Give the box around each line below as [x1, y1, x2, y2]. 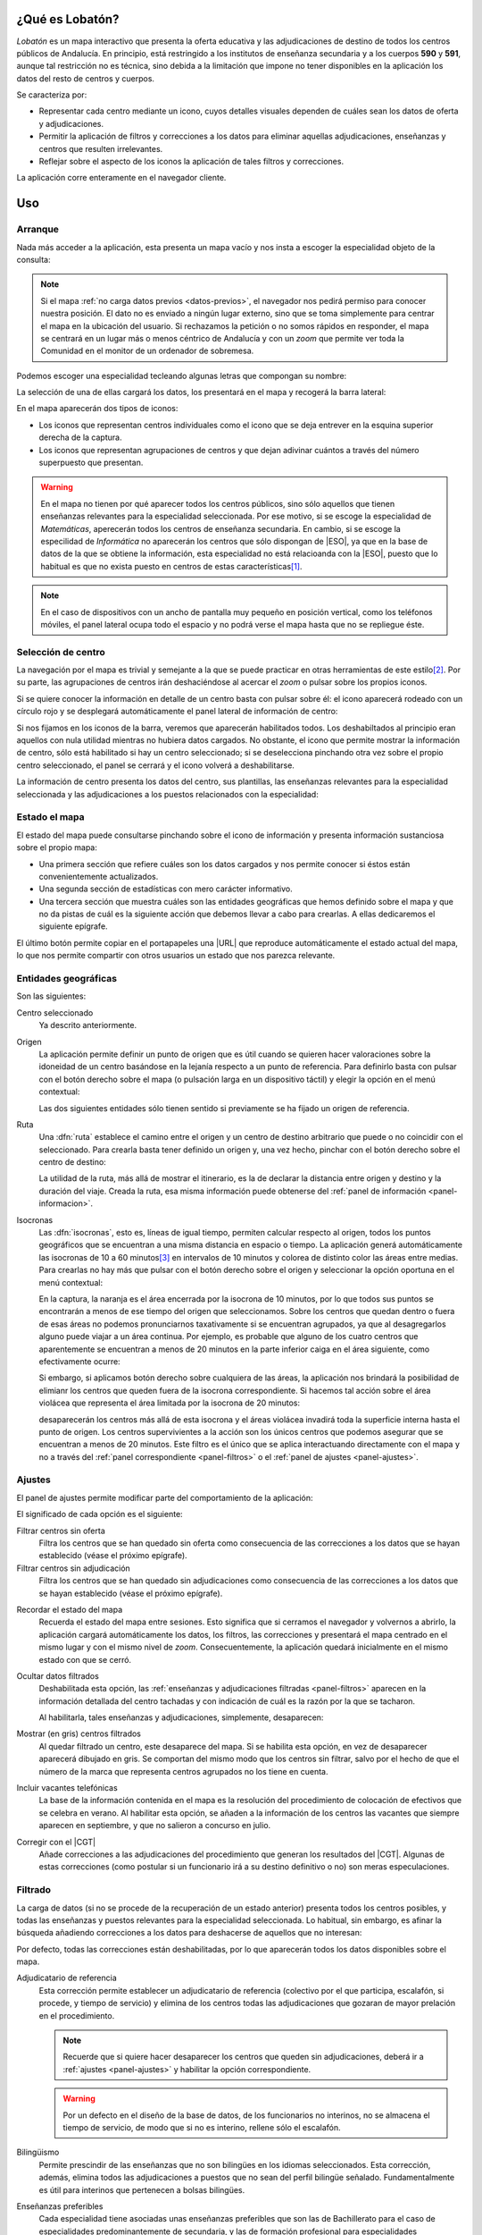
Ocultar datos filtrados [16, 1670, 100, 1681]
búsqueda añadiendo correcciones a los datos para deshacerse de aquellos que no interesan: [16, 1927, 362, 1938]
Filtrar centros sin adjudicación [16, 1563, 131, 1573]
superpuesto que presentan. [38, 457, 144, 468]
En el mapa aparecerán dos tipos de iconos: [16, 403, 179, 414]
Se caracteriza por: [16, 89, 87, 100]
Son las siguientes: [16, 991, 87, 1001]
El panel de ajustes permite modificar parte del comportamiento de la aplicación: [16, 1492, 313, 1503]
